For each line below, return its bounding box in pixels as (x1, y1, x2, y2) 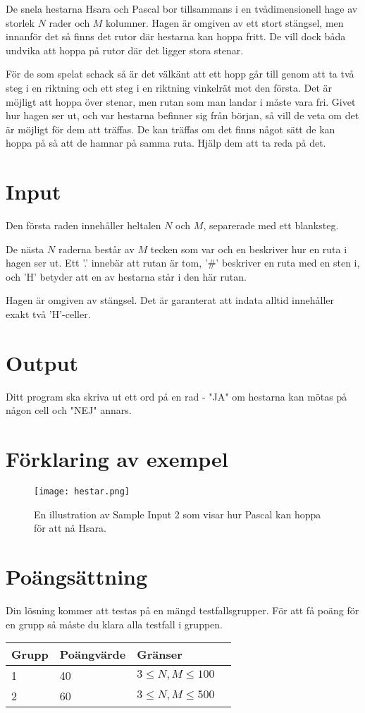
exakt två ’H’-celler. (6, 307, 91, 322)
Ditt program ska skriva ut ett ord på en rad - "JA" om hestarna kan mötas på (6, 389, 347, 403)
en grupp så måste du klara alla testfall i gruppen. (6, 616, 223, 631)
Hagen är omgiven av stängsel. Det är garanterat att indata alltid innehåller (6, 293, 335, 307)
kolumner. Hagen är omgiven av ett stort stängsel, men (106, 15, 344, 30)
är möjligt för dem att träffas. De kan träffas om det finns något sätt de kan (6, 121, 335, 136)
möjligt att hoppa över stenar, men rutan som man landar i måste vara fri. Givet (6, 94, 356, 109)
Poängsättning (6, 562, 148, 591)
